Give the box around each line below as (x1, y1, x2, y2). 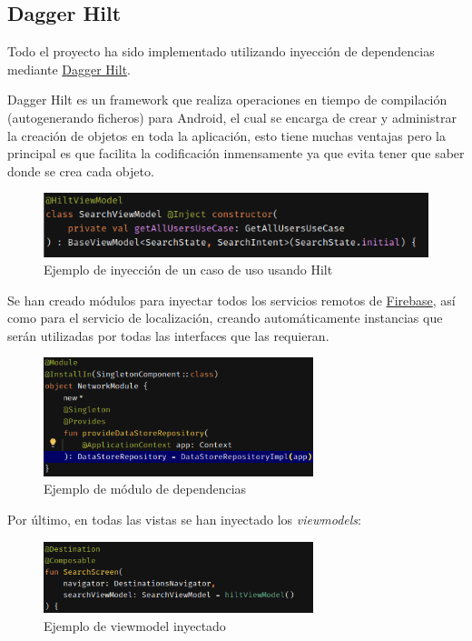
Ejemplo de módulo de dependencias (44, 479, 247, 498)
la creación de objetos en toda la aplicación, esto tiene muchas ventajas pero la (7, 125, 446, 145)
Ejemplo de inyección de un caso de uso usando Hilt (44, 260, 333, 279)
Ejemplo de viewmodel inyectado (44, 616, 226, 635)
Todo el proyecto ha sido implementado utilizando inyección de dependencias (7, 42, 435, 61)
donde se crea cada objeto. (7, 161, 154, 180)
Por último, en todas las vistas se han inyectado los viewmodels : (7, 510, 361, 528)
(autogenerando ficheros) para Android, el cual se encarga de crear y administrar (7, 107, 457, 126)
